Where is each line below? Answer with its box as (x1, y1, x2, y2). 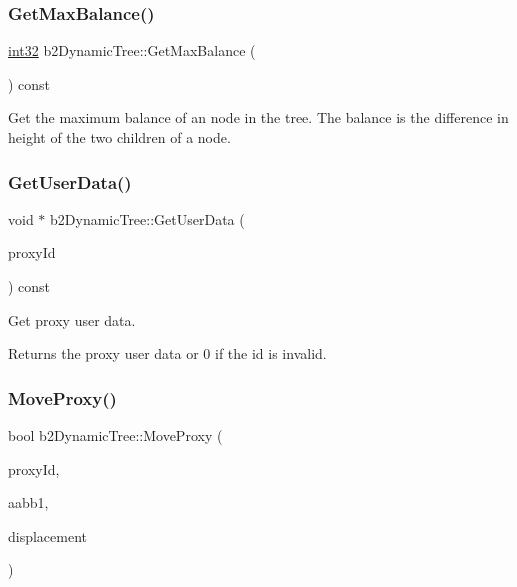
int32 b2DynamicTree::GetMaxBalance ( (8, 40, 256, 61)
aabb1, (8, 492, 49, 513)
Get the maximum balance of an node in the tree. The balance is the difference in (8, 107, 509, 128)
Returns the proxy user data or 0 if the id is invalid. (8, 343, 327, 364)
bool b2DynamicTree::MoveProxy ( (8, 425, 223, 445)
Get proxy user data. (8, 309, 136, 330)
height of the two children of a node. (8, 127, 231, 147)
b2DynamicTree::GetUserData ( (50, 208, 245, 229)
